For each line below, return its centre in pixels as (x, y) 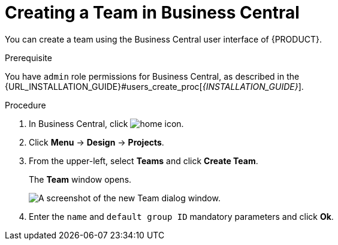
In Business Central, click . (106, 123)
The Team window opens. (80, 179)
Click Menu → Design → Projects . (96, 142)
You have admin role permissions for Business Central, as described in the (152, 76)
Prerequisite (28, 58)
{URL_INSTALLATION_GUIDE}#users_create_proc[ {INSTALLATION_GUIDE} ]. (154, 86)
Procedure (25, 105)
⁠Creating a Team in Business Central (152, 13)
